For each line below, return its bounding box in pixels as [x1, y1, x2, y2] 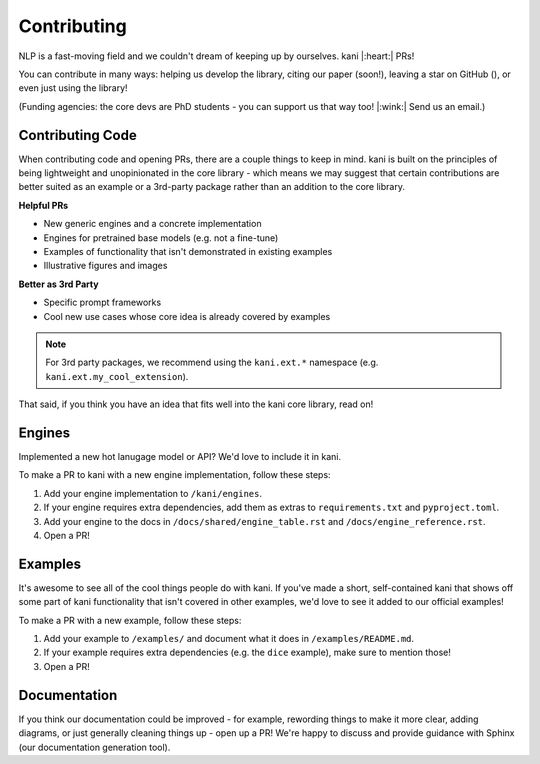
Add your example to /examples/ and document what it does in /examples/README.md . [43, 633, 415, 645]
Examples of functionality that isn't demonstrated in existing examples [43, 245, 333, 257]
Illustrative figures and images [43, 260, 168, 272]
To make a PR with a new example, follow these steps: [18, 614, 242, 626]
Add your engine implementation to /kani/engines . [43, 487, 262, 499]
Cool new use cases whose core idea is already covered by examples [43, 310, 331, 322]
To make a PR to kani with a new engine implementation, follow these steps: [18, 469, 331, 481]
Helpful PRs [18, 199, 69, 211]
